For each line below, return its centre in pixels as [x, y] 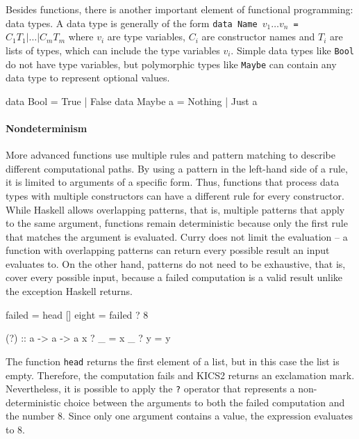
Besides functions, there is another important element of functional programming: [179, 9]
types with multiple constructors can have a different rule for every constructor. [175, 195]
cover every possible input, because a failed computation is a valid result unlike [174, 277]
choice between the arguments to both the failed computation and [204, 402]
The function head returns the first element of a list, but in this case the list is [173, 361]
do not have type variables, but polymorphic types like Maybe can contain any [171, 64]
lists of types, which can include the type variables [113, 50]
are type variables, [146, 37]
